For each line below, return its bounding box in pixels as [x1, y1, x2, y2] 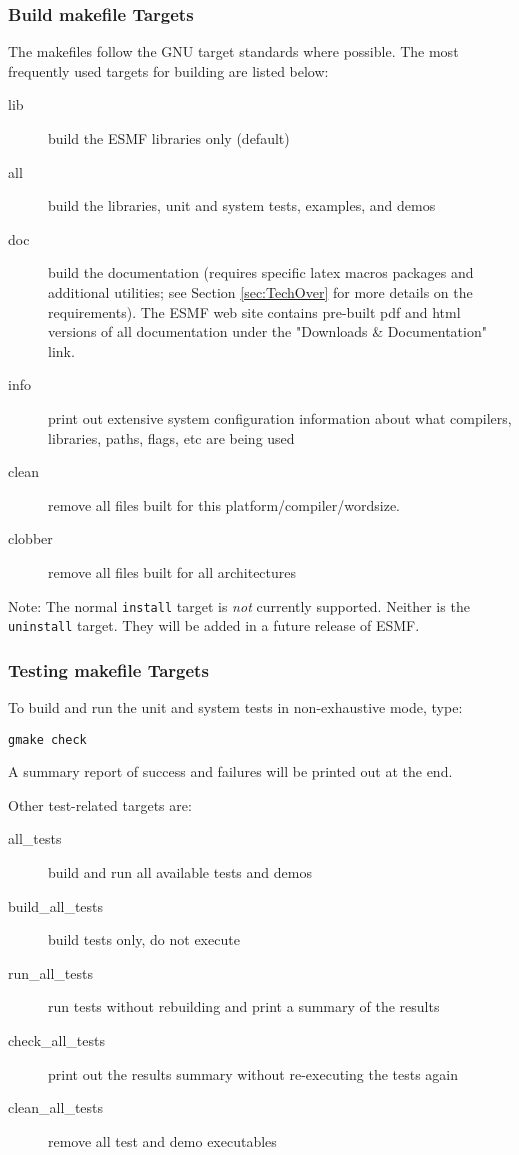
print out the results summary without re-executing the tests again [48, 1063, 459, 1084]
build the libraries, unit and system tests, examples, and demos [48, 195, 436, 216]
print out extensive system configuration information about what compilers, [48, 407, 512, 428]
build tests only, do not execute [48, 929, 240, 950]
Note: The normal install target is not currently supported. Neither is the [8, 595, 470, 616]
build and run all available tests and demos [48, 862, 312, 883]
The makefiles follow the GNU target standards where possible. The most [8, 41, 459, 62]
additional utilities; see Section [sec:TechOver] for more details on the [48, 281, 473, 302]
